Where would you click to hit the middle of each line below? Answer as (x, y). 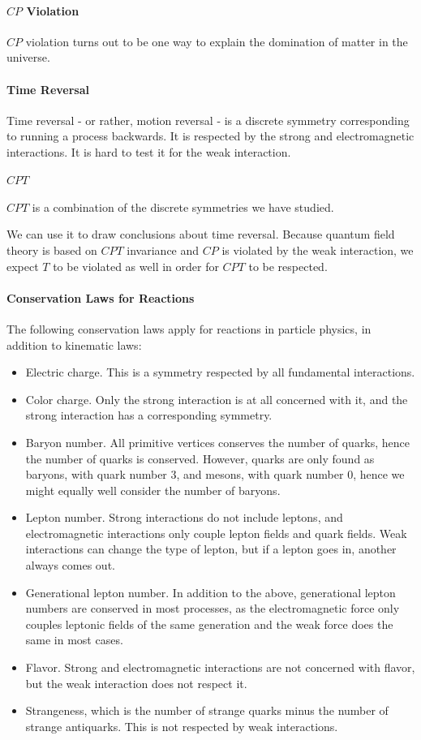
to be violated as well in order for (136, 266)
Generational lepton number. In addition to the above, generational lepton (210, 592)
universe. (28, 57)
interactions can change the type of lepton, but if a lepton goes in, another (211, 549)
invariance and (163, 250)
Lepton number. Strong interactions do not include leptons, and (184, 517)
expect (23, 266)
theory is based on (52, 250)
